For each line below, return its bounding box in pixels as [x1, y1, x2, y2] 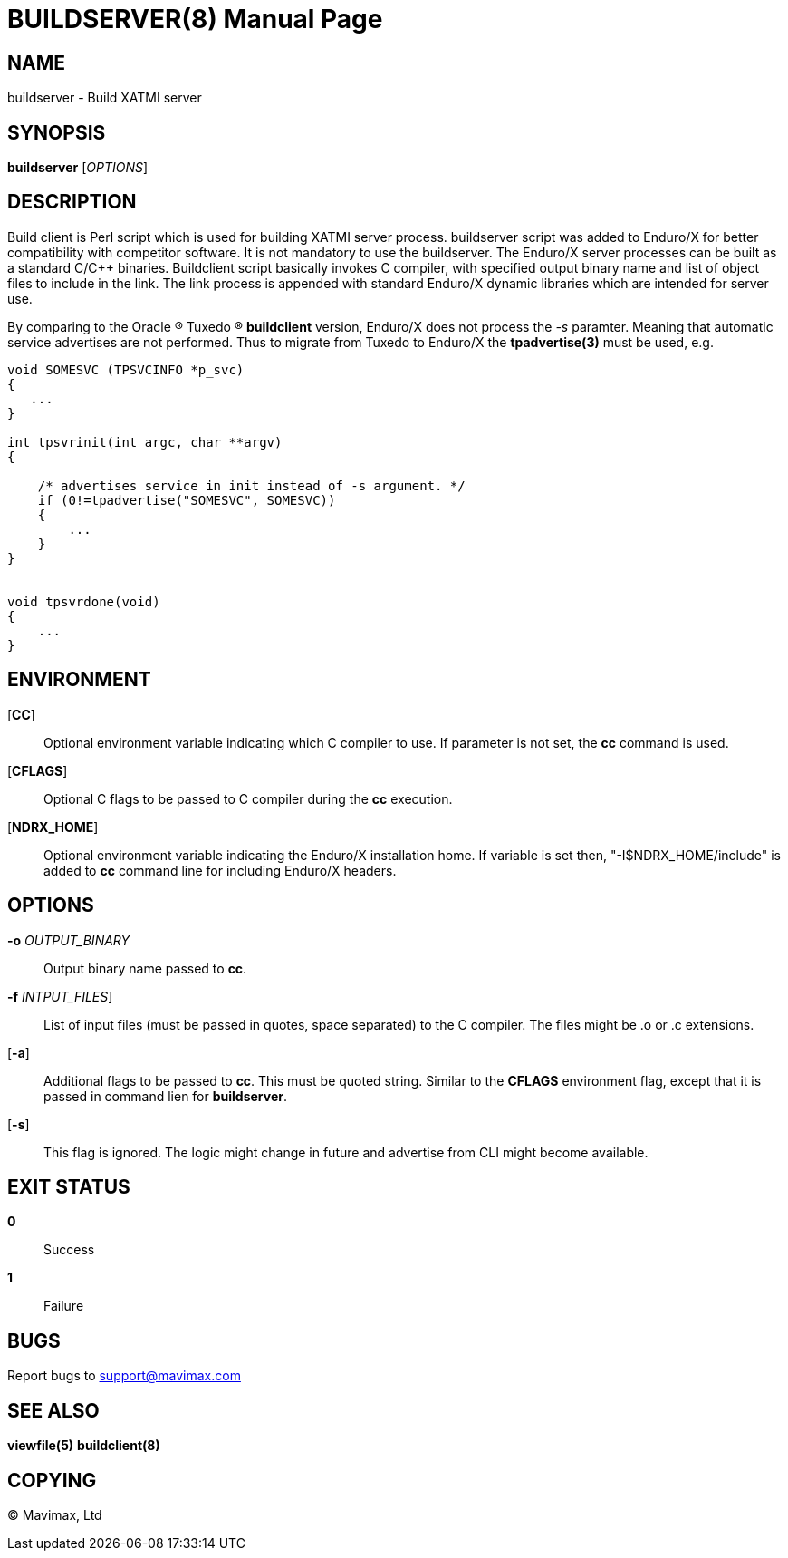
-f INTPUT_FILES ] [7, 988, 113, 1004]
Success [43, 1242, 95, 1258]
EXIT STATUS [7, 1175, 130, 1198]
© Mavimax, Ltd [7, 1506, 102, 1523]
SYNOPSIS [7, 121, 106, 144]
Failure [43, 1298, 84, 1314]
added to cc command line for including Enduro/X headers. [43, 862, 397, 878]
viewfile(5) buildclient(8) [7, 1437, 160, 1454]
